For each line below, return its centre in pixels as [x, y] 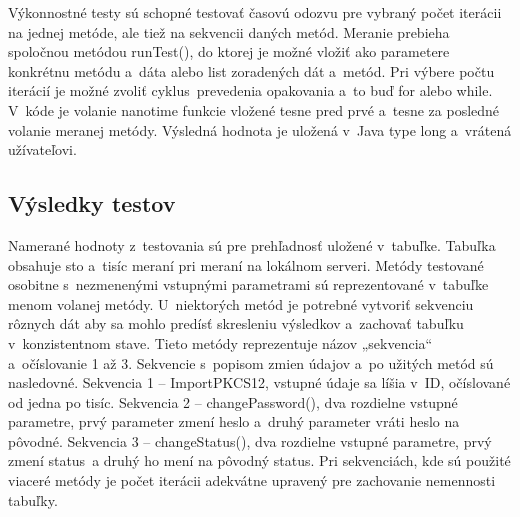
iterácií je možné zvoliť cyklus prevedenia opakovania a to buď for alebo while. [250, 90]
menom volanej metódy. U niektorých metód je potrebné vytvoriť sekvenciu [241, 303]
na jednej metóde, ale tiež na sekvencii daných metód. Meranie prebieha [229, 31]
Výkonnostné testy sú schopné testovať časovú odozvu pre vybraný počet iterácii [255, 12]
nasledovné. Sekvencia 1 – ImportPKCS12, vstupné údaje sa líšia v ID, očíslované [259, 382]
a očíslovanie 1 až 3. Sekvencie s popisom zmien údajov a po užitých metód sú [251, 362]
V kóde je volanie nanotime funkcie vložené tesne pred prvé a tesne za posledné [254, 109]
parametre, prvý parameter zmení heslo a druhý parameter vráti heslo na [234, 421]
